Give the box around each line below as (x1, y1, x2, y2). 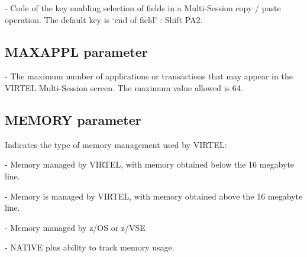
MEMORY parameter (5, 110, 141, 128)
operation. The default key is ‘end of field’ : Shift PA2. (5, 13, 203, 25)
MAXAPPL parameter (5, 42, 148, 60)
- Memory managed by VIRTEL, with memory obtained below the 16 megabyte (5, 158, 295, 171)
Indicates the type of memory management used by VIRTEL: (5, 138, 227, 150)
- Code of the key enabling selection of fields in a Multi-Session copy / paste (5, 2, 281, 14)
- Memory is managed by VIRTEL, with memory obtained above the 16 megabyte (5, 189, 303, 202)
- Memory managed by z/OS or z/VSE (5, 221, 146, 233)
